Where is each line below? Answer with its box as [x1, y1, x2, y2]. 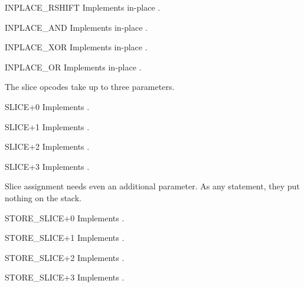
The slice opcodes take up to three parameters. [5, 80, 175, 93]
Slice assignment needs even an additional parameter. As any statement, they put [5, 180, 300, 192]
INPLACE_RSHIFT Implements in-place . [5, 1, 161, 13]
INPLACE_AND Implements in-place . [5, 21, 148, 33]
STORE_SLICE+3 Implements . [5, 271, 125, 283]
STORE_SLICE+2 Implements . [5, 251, 125, 263]
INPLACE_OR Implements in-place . [5, 60, 142, 73]
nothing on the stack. [5, 191, 81, 204]
